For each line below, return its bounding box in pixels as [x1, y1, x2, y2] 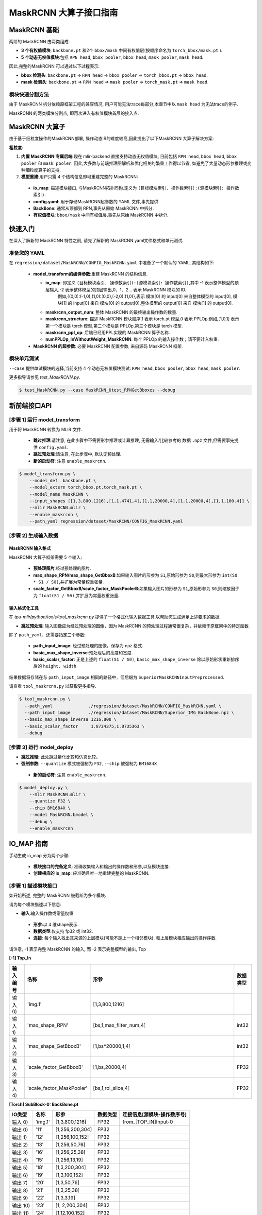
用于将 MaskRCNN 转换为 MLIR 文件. [9, 426, 82, 432]
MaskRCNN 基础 [9, 26, 59, 34]
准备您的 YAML [9, 250, 45, 257]
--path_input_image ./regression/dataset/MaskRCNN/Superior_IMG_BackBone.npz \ [24, 710, 234, 715]
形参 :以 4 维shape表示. [33, 921, 79, 927]
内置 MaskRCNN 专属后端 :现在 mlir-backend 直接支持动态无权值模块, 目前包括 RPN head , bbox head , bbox [21, 154, 237, 159]
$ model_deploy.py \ [19, 785, 68, 790]
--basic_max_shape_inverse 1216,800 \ [24, 717, 116, 722]
